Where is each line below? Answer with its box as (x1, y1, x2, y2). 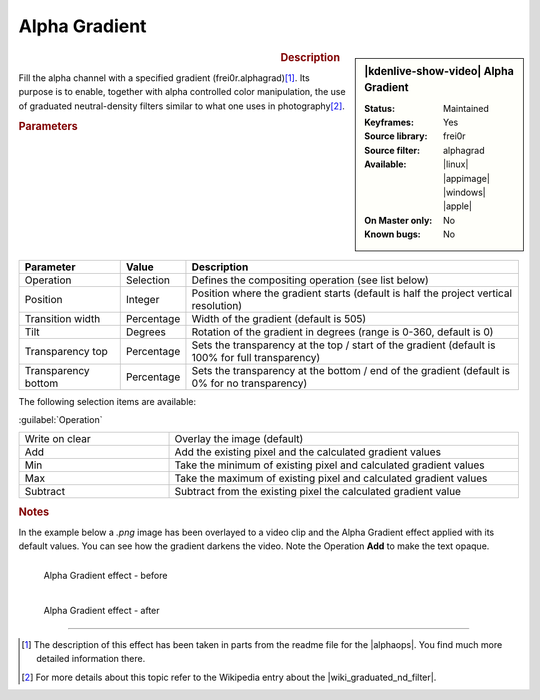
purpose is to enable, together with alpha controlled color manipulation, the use (18, 86, 346, 98)
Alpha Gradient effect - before (43, 569, 168, 581)
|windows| (443, 186, 486, 199)
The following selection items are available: (18, 395, 197, 407)
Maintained (443, 102, 490, 114)
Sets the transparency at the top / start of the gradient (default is (191, 338, 496, 352)
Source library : (364, 130, 428, 142)
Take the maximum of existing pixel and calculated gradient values (174, 471, 488, 485)
